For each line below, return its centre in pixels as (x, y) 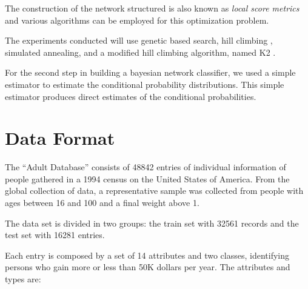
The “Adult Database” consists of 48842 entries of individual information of (146, 167)
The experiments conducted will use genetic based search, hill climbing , (139, 40)
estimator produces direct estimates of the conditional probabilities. (131, 96)
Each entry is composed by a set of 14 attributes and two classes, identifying (147, 255)
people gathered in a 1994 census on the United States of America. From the (147, 178)
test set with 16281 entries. (55, 235)
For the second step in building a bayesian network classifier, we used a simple (150, 72)
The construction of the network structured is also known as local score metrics (152, 8)
